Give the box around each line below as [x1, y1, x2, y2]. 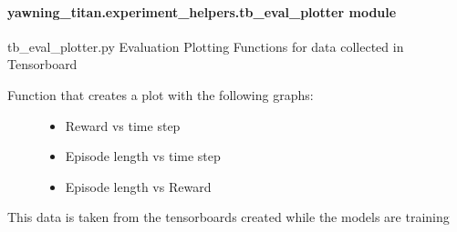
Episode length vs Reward [65, 177, 212, 196]
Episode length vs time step [65, 146, 221, 166]
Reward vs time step [65, 116, 181, 135]
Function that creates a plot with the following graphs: [7, 85, 314, 104]
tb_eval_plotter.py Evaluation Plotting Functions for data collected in [7, 36, 404, 55]
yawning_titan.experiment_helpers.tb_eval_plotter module [7, 2, 397, 21]
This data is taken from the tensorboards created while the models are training [7, 207, 450, 227]
